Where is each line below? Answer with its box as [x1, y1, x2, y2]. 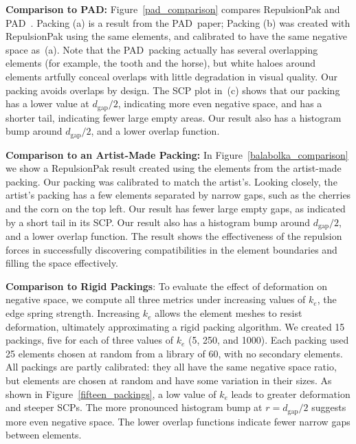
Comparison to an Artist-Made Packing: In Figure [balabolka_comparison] [5, 147, 348, 162]
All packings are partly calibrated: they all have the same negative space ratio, [5, 359, 337, 374]
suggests [311, 400, 346, 414]
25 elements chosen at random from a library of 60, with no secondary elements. [5, 346, 343, 360]
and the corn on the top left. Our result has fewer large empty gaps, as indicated [5, 201, 346, 216]
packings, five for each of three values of [5, 333, 174, 347]
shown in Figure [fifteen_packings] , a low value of [5, 386, 216, 401]
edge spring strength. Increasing [5, 306, 140, 320]
